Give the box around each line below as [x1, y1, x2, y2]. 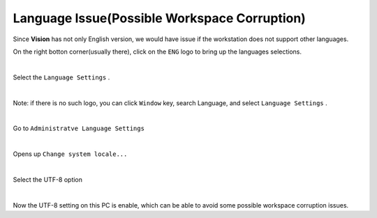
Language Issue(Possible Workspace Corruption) [13, 10, 306, 26]
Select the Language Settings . [13, 73, 110, 81]
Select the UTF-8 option [13, 175, 83, 184]
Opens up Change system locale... [13, 150, 128, 158]
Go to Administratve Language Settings [13, 124, 145, 132]
